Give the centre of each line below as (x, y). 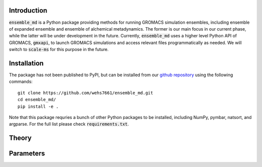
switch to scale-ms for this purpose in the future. (59, 50)
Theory (20, 138)
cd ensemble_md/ (37, 100)
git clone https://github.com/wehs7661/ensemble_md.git (85, 93)
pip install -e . (38, 106)
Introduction (28, 10)
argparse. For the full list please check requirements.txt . (69, 124)
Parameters (27, 154)
